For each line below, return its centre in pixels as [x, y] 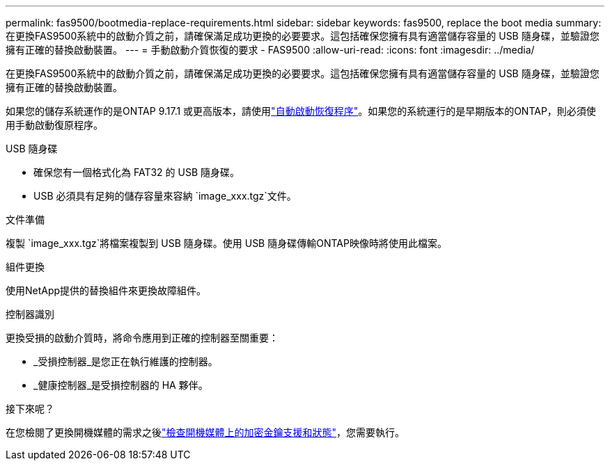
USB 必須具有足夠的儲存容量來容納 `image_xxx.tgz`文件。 [165, 196]
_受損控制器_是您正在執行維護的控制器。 [126, 361]
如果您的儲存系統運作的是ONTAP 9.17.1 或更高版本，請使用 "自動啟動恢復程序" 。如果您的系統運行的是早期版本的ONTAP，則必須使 [301, 111]
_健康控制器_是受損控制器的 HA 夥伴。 [121, 385]
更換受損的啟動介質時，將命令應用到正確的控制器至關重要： [142, 338]
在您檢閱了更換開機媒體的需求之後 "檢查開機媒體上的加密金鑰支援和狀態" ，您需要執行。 [205, 432]
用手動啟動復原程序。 [54, 125]
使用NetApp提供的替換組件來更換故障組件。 [106, 290]
